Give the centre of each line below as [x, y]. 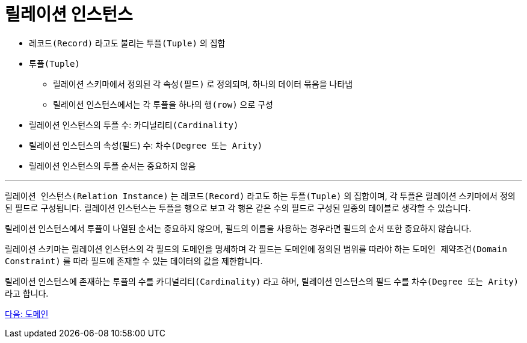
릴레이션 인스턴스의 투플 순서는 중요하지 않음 [112, 165]
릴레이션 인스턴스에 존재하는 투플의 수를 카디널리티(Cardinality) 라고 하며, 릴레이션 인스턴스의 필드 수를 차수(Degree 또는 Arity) [262, 281]
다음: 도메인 [27, 314]
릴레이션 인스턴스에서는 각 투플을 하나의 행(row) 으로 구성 [163, 104]
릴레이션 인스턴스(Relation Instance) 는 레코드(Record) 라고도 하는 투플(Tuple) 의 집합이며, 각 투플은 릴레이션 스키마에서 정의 [260, 196]
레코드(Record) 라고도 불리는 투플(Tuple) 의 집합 [127, 43]
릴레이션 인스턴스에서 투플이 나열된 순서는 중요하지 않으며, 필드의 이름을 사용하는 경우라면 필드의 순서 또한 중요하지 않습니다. [238, 228]
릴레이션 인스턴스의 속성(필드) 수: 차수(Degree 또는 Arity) [146, 145]
